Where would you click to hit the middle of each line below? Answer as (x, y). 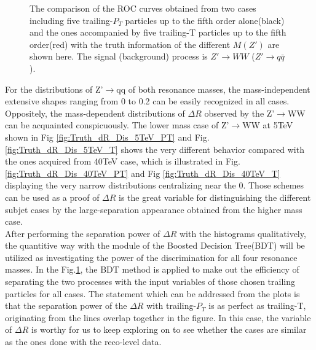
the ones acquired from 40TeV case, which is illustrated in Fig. (123, 161)
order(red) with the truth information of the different (130, 44)
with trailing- (172, 305)
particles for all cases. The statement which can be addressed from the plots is (152, 293)
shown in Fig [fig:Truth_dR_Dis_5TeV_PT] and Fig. (107, 137)
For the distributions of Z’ (54, 89)
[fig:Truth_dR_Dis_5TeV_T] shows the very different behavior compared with (155, 149)
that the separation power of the (66, 305)
